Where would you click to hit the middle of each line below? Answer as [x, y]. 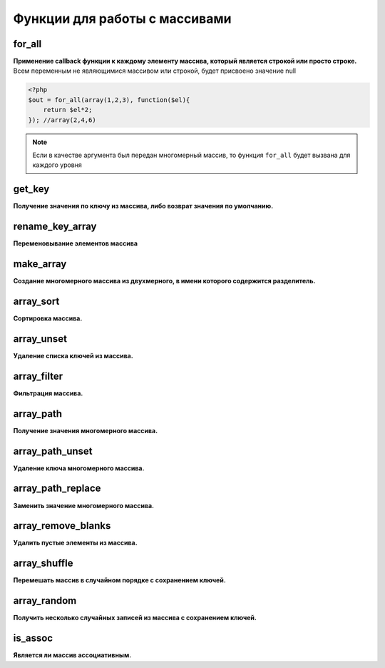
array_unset [40, 339]
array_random [45, 601]
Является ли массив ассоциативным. [72, 655]
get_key [31, 189]
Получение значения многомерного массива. [86, 430]
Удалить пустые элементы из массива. [76, 543]
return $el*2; [68, 110]
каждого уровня [57, 165]
